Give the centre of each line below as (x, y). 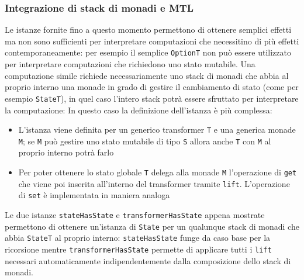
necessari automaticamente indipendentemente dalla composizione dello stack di (148, 260)
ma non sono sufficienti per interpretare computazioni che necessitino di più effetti (152, 41)
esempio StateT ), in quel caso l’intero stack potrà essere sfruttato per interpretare (152, 98)
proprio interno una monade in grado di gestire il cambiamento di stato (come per (152, 87)
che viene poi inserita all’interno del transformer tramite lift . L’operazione (154, 183)
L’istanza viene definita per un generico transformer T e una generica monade (157, 129)
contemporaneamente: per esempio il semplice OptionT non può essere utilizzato (148, 52)
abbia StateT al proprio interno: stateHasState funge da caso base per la (138, 238)
